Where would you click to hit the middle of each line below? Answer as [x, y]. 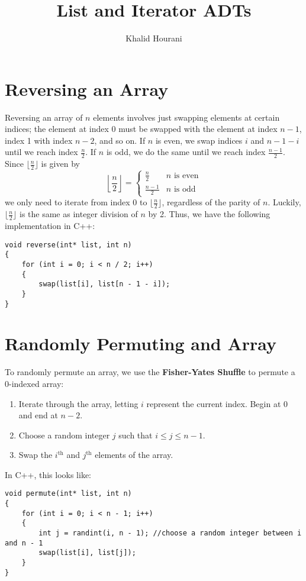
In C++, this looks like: [48, 474]
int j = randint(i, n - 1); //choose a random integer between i [170, 533]
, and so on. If [120, 140]
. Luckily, [284, 202]
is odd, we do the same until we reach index [186, 152]
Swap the [36, 455]
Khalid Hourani [154, 38]
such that [136, 435]
